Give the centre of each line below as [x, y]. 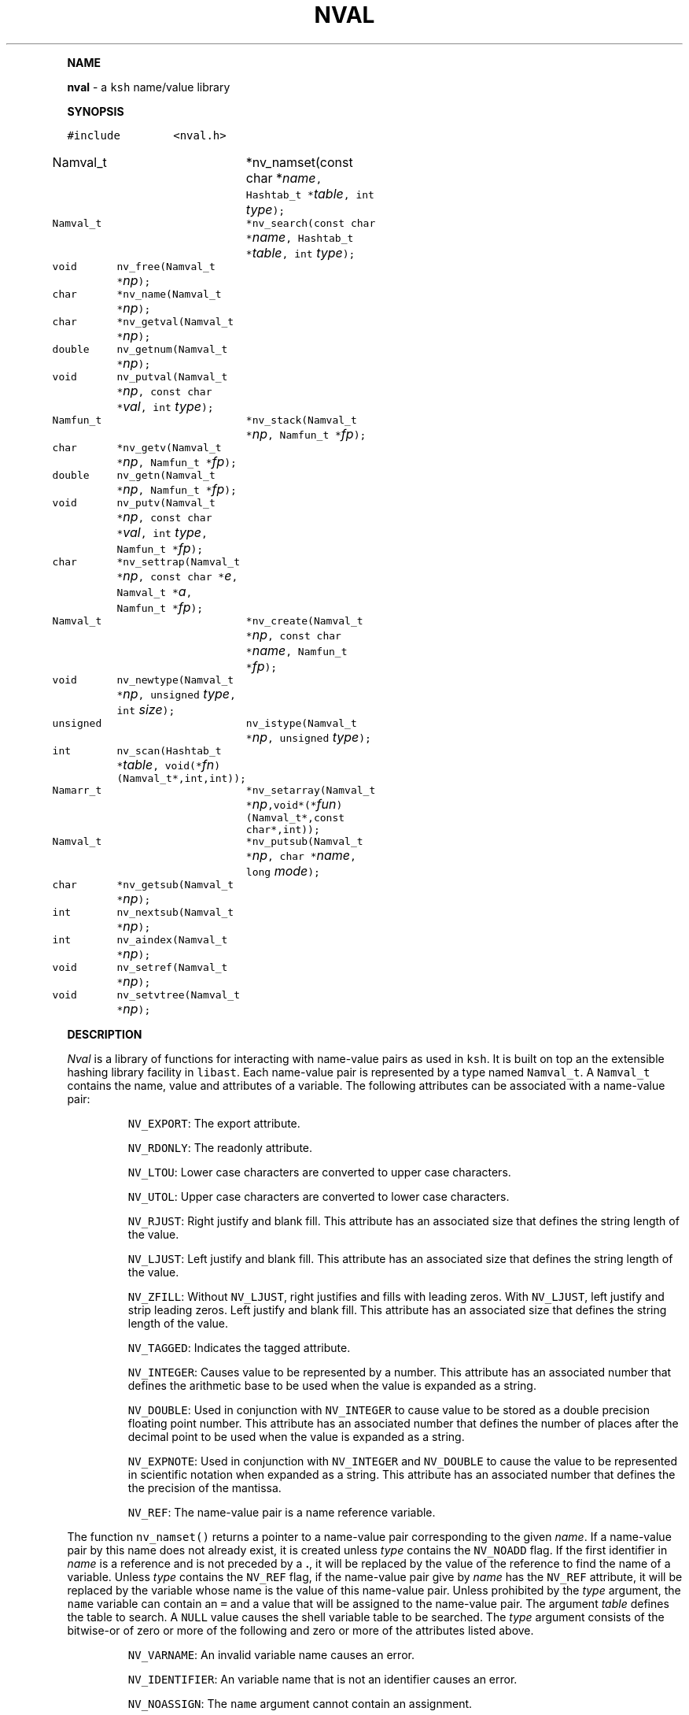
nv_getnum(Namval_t [172, 349]
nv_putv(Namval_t [166, 502]
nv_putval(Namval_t [172, 376]
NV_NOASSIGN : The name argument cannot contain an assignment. [300, 1703]
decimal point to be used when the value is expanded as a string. [296, 1436]
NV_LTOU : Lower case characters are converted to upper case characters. [319, 1172]
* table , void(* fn [166, 764]
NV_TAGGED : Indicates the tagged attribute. [239, 1347]
